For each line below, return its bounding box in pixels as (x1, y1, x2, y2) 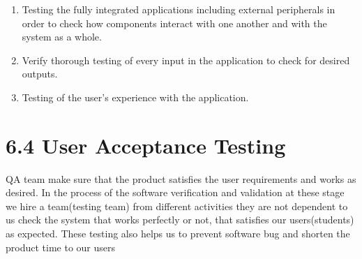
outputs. (22, 66, 58, 81)
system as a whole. (22, 29, 102, 44)
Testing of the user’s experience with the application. (22, 89, 249, 104)
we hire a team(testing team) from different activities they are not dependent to (6, 198, 348, 213)
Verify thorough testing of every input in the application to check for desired (22, 52, 350, 67)
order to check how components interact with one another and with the (22, 15, 327, 30)
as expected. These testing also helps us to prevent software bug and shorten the (6, 226, 350, 241)
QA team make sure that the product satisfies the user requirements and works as (6, 171, 356, 186)
